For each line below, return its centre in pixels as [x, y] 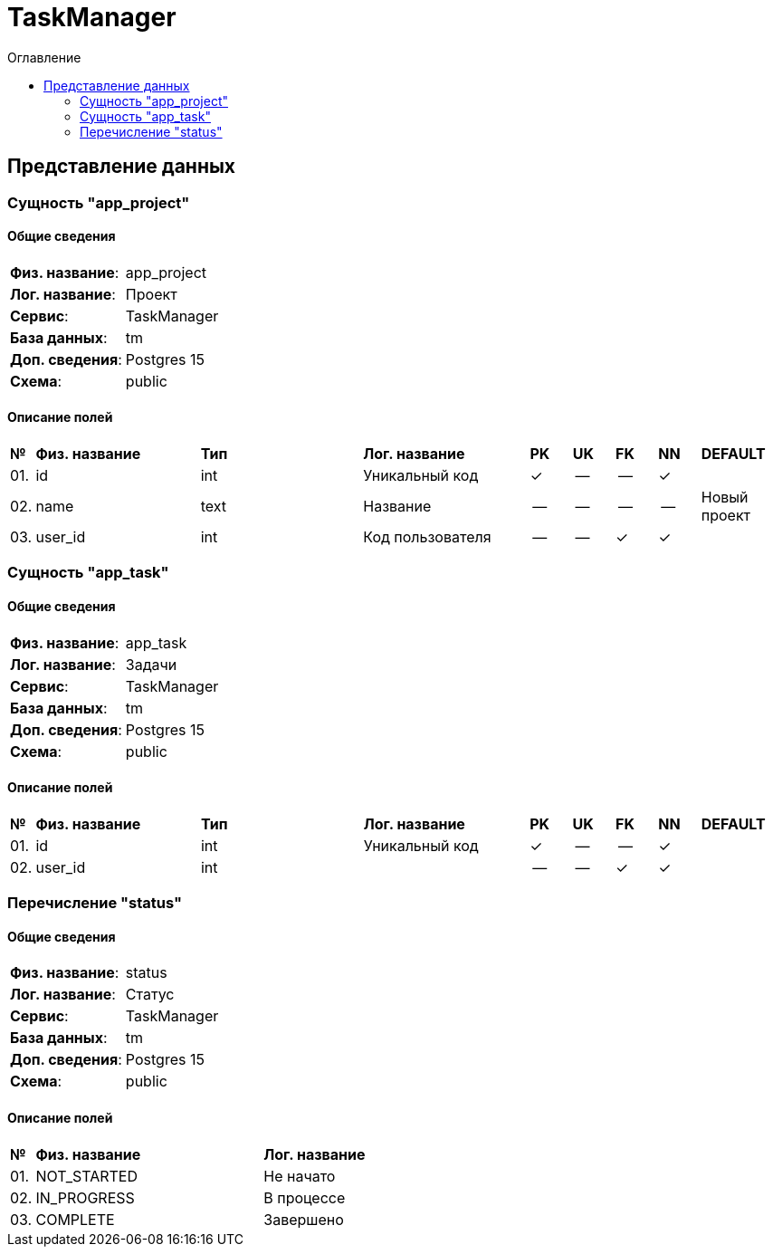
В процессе [305, 1197]
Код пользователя [427, 537]
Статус [150, 995]
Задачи [151, 664]
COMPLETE [75, 1219]
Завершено [304, 1219]
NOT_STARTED [86, 1176]
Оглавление [44, 57]
